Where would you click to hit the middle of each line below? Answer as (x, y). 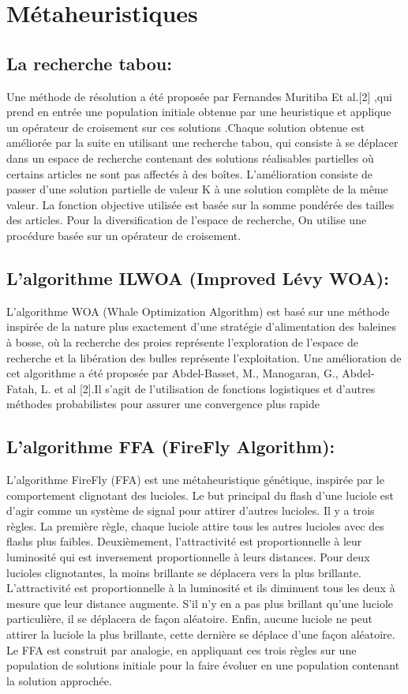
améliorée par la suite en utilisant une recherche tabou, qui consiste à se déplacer (202, 143)
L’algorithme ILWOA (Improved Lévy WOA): (198, 278)
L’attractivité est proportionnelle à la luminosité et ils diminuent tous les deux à (201, 588)
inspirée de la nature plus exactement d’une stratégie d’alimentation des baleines (201, 326)
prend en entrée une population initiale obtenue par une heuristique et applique (199, 112)
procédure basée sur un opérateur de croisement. (124, 235)
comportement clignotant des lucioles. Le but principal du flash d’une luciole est (200, 495)
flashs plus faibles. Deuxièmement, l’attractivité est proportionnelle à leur (184, 541)
